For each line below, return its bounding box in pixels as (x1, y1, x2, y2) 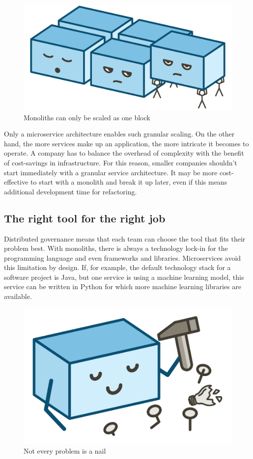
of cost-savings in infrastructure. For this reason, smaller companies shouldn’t (4, 157, 237, 167)
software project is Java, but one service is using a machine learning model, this (4, 271, 244, 282)
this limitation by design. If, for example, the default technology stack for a (4, 262, 231, 272)
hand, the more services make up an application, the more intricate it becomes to (4, 138, 249, 148)
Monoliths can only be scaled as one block (24, 112, 150, 122)
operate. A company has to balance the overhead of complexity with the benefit (4, 148, 244, 158)
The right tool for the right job (4, 210, 166, 225)
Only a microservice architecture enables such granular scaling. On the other (4, 129, 235, 139)
